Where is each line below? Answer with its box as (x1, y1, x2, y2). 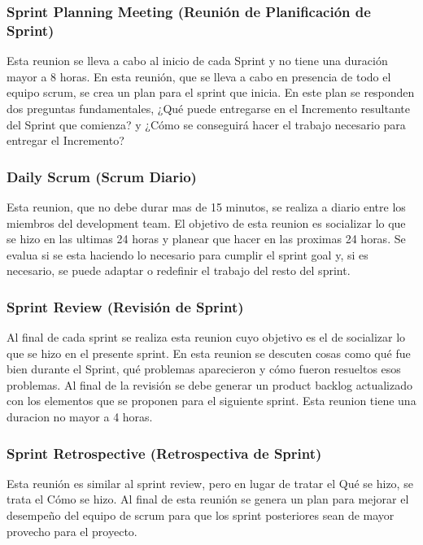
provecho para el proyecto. (7, 522, 137, 539)
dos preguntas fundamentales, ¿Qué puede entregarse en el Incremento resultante (7, 99, 410, 116)
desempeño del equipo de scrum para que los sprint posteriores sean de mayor (7, 507, 395, 524)
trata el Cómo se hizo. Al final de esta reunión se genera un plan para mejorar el (7, 490, 409, 508)
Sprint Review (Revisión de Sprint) (7, 296, 244, 316)
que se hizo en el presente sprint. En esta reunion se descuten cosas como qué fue (7, 344, 411, 361)
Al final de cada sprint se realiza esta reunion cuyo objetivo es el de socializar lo (7, 329, 406, 346)
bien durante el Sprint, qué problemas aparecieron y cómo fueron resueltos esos (7, 360, 401, 377)
